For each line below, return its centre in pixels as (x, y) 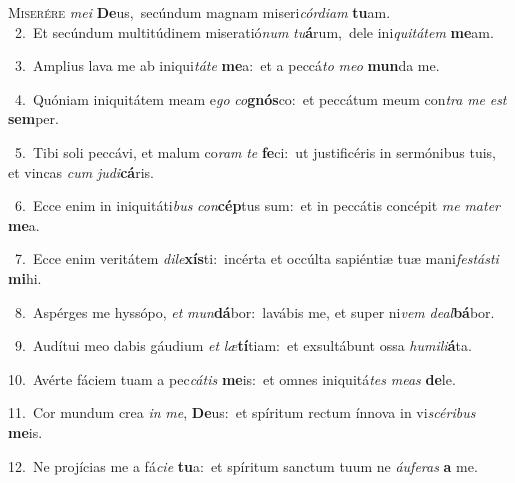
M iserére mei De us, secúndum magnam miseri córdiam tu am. (199, 12)
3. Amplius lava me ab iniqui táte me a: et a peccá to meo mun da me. (227, 65)
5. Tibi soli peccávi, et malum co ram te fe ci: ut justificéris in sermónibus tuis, (255, 151)
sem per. (33, 118)
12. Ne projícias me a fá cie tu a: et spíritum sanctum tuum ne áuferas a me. (243, 465)
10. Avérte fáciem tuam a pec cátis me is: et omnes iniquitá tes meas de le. (232, 378)
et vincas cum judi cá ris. (81, 171)
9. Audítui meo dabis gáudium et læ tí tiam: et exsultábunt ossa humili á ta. (243, 345)
